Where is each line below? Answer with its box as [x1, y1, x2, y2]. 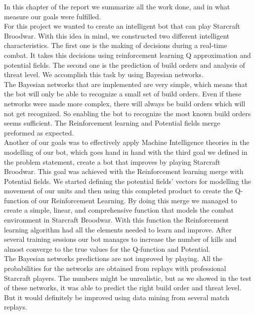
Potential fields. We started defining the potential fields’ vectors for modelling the [4, 176, 251, 186]
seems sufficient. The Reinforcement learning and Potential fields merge [4, 118, 220, 128]
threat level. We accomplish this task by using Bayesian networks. [4, 69, 204, 80]
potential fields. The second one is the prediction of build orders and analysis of [4, 59, 245, 70]
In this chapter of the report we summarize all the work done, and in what [4, 1, 230, 11]
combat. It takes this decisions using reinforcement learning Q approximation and [4, 49, 251, 60]
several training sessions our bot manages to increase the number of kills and [4, 234, 237, 244]
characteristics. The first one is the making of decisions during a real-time [4, 40, 227, 50]
